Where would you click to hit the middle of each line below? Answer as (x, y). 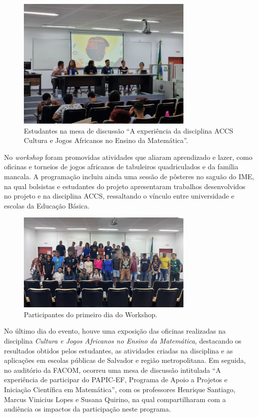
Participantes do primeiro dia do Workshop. (91, 314)
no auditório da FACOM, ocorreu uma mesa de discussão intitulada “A (113, 370)
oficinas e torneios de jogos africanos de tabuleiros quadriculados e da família (121, 167)
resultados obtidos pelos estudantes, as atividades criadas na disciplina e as (119, 350)
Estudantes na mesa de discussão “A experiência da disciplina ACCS (129, 130)
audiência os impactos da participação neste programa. (87, 409)
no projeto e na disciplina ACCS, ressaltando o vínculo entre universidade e (119, 196)
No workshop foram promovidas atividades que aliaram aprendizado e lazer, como (128, 157)
